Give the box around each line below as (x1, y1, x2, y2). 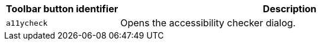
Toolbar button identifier (6, 3, 118, 15)
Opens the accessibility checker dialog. (120, 17, 296, 29)
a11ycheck (6, 18, 48, 27)
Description (262, 3, 317, 15)
